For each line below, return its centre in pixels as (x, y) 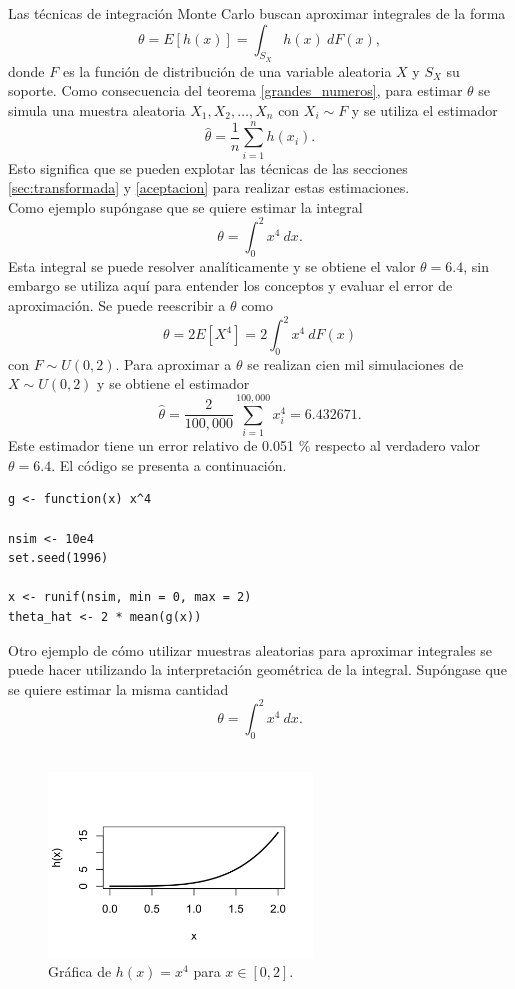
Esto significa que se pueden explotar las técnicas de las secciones (208, 167)
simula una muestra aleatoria (97, 109)
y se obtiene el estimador (173, 383)
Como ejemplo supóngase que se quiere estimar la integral (185, 206)
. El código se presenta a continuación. (169, 464)
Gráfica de (80, 970)
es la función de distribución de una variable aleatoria (227, 70)
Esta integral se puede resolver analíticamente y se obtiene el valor (212, 265)
